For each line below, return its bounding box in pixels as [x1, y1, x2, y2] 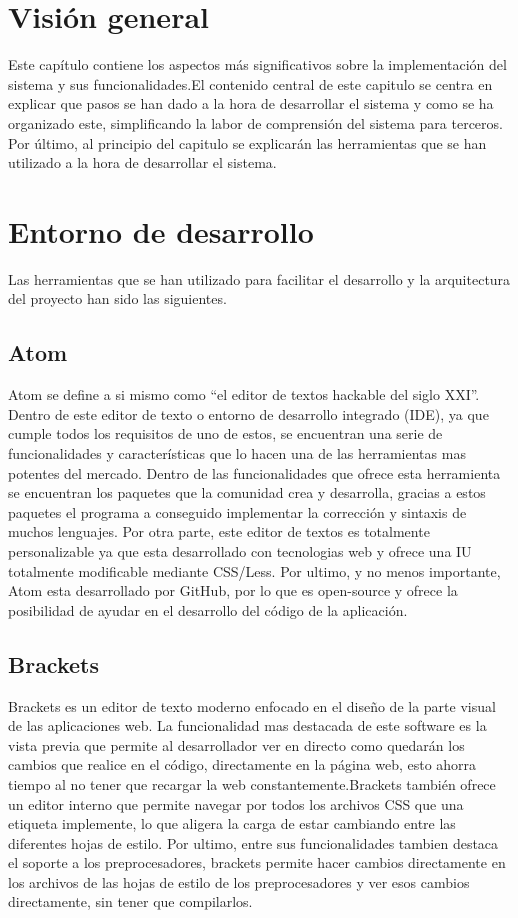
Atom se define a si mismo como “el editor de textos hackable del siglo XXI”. [8, 384, 480, 405]
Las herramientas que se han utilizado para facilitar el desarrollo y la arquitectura [8, 268, 511, 289]
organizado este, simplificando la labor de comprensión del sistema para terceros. [8, 112, 503, 133]
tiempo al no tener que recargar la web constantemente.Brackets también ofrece [8, 773, 496, 794]
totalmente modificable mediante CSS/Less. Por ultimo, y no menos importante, [8, 560, 501, 581]
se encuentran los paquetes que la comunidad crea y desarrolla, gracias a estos [8, 482, 486, 503]
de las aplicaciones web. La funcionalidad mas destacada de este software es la [8, 715, 487, 736]
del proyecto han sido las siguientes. [8, 288, 227, 309]
